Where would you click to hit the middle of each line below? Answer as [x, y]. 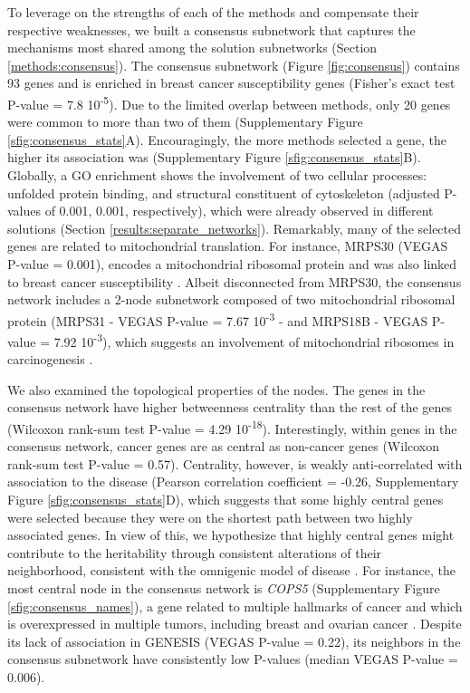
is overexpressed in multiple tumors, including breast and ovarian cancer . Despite [235, 624]
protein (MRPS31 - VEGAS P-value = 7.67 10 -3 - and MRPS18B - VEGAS [218, 319]
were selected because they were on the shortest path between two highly [210, 517]
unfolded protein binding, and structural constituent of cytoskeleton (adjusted [224, 192]
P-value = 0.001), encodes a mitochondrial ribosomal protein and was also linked [232, 263]
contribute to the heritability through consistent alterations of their [195, 552]
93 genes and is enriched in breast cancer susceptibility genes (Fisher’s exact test [231, 83]
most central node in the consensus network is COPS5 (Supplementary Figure [224, 588]
